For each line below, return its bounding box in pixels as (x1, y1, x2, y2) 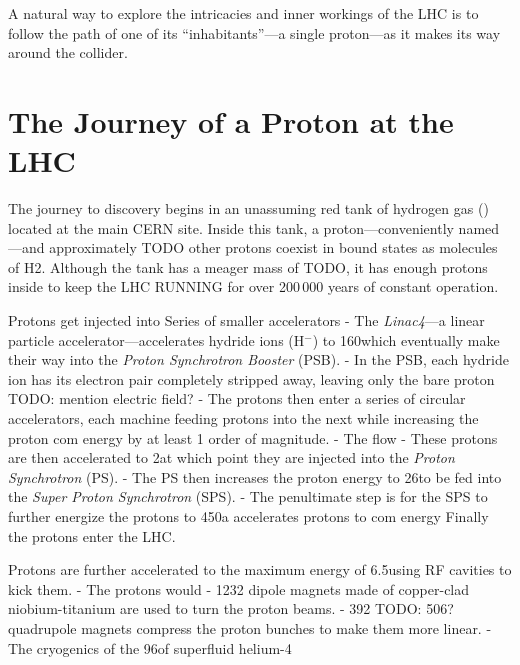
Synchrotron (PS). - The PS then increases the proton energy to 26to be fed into (8, 466, 502, 487)
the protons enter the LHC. (8, 525, 176, 546)
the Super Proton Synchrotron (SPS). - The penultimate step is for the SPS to (8, 486, 488, 507)
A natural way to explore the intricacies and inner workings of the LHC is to (8, 3, 479, 23)
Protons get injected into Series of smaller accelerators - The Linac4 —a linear (8, 310, 485, 331)
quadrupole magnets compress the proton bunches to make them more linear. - (8, 617, 492, 638)
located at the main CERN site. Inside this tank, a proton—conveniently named (8, 217, 500, 238)
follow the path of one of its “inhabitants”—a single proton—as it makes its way (8, 22, 501, 43)
